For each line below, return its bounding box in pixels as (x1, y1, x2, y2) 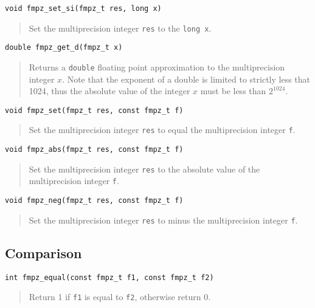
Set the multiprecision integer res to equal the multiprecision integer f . (29, 123, 296, 136)
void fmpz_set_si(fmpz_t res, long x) (5, 4, 162, 13)
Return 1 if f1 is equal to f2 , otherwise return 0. (29, 290, 211, 303)
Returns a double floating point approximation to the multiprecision (29, 60, 285, 73)
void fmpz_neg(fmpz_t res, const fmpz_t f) (5, 196, 184, 205)
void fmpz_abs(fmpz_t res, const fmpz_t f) (5, 145, 184, 154)
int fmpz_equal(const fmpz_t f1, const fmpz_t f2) (5, 273, 214, 282)
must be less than (200, 84, 266, 97)
